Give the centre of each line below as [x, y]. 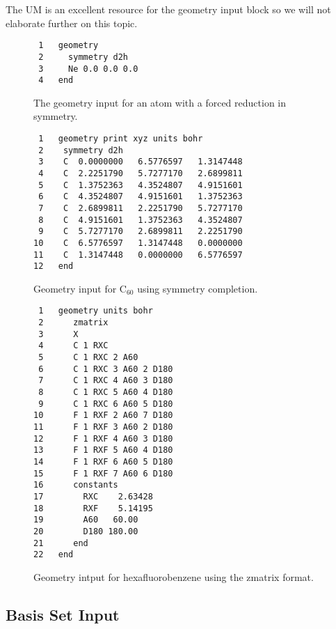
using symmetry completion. [198, 288]
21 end [61, 543]
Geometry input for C [80, 288]
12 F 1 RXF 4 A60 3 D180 [103, 438]
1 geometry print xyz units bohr [121, 139]
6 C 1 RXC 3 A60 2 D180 [106, 369]
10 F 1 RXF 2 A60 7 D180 [103, 416]
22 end [54, 555]
